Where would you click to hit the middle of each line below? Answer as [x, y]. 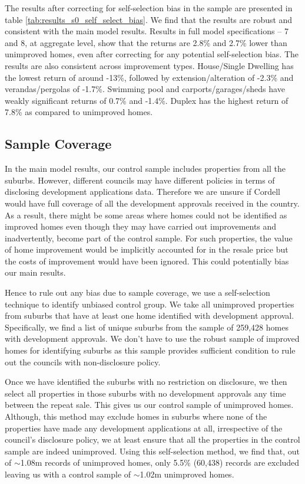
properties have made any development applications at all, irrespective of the [144, 428]
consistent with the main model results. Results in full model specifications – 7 [147, 31]
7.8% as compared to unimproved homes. [79, 112]
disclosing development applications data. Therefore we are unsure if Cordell [142, 192]
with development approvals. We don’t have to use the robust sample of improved [152, 339]
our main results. [35, 272]
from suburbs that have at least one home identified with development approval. [150, 315]
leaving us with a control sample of [68, 474]
